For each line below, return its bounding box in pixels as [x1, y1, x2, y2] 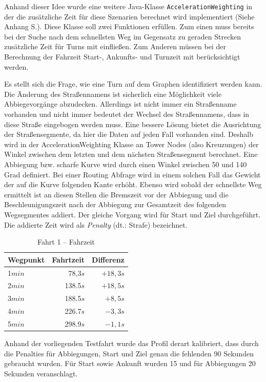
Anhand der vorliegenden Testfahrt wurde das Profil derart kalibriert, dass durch [4, 338, 259, 349]
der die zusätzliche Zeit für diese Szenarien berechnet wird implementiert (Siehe [4, 11, 255, 22]
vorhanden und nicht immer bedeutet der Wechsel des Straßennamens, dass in [4, 109, 250, 119]
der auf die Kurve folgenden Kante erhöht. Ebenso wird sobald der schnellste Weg [4, 179, 262, 190]
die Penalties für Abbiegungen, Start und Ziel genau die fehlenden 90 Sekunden [4, 348, 254, 358]
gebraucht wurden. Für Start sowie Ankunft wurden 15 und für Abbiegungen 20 [4, 358, 256, 369]
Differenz [92, 254, 125, 265]
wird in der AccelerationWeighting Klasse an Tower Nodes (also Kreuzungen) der [4, 138, 259, 149]
